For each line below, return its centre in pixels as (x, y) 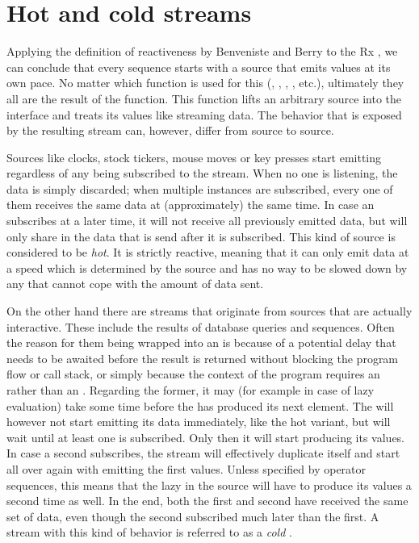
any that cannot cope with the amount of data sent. (135, 284)
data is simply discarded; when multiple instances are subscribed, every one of (200, 188)
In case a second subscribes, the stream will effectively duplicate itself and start (203, 453)
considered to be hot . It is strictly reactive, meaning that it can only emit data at (208, 252)
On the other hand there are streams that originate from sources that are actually (209, 311)
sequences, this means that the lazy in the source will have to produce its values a (209, 485)
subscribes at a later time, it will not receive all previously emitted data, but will (207, 221)
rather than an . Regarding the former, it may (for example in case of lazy (191, 390)
